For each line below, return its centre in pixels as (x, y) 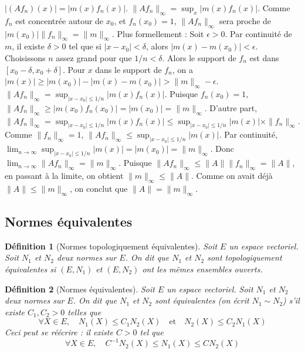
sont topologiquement (245, 257)
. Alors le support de (199, 57)
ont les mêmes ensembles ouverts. (202, 269)
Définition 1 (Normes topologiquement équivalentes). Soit (111, 246)
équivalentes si (30, 269)
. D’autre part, (231, 107)
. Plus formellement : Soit (158, 33)
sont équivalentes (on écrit (202, 300)
